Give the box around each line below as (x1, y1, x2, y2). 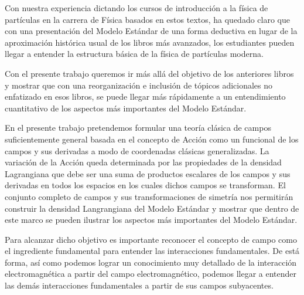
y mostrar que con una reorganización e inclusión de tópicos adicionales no (5, 79, 273, 91)
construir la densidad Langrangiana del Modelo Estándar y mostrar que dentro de (5, 202, 299, 214)
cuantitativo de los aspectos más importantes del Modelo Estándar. (5, 101, 247, 114)
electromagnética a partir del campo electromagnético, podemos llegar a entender (5, 267, 297, 280)
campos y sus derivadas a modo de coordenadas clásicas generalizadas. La (5, 144, 269, 157)
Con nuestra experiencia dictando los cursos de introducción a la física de (5, 2, 268, 13)
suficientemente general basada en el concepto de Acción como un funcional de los (5, 133, 299, 145)
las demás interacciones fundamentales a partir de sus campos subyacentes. (5, 279, 274, 291)
